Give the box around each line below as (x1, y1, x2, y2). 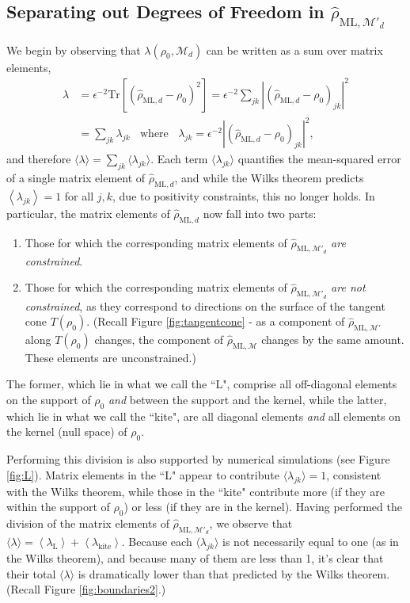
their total (6, 565, 56, 582)
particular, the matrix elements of (6, 204, 170, 221)
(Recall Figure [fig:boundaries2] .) (6, 581, 166, 597)
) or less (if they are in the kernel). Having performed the (123, 498, 402, 515)
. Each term (150, 151, 208, 167)
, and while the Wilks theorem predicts (174, 170, 364, 186)
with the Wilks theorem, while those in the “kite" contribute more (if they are (6, 483, 385, 499)
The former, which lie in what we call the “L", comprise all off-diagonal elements (6, 376, 397, 392)
